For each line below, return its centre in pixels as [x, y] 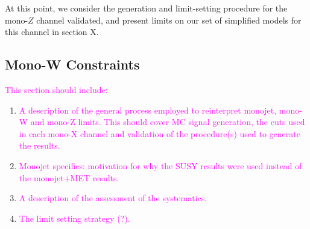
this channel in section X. [52, 32]
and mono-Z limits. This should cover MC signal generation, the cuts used [168, 122]
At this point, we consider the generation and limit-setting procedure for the [146, 8]
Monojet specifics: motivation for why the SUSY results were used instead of [160, 165]
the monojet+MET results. [69, 177]
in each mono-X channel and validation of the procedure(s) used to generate [160, 133]
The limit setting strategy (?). [74, 218]
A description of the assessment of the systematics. [113, 198]
